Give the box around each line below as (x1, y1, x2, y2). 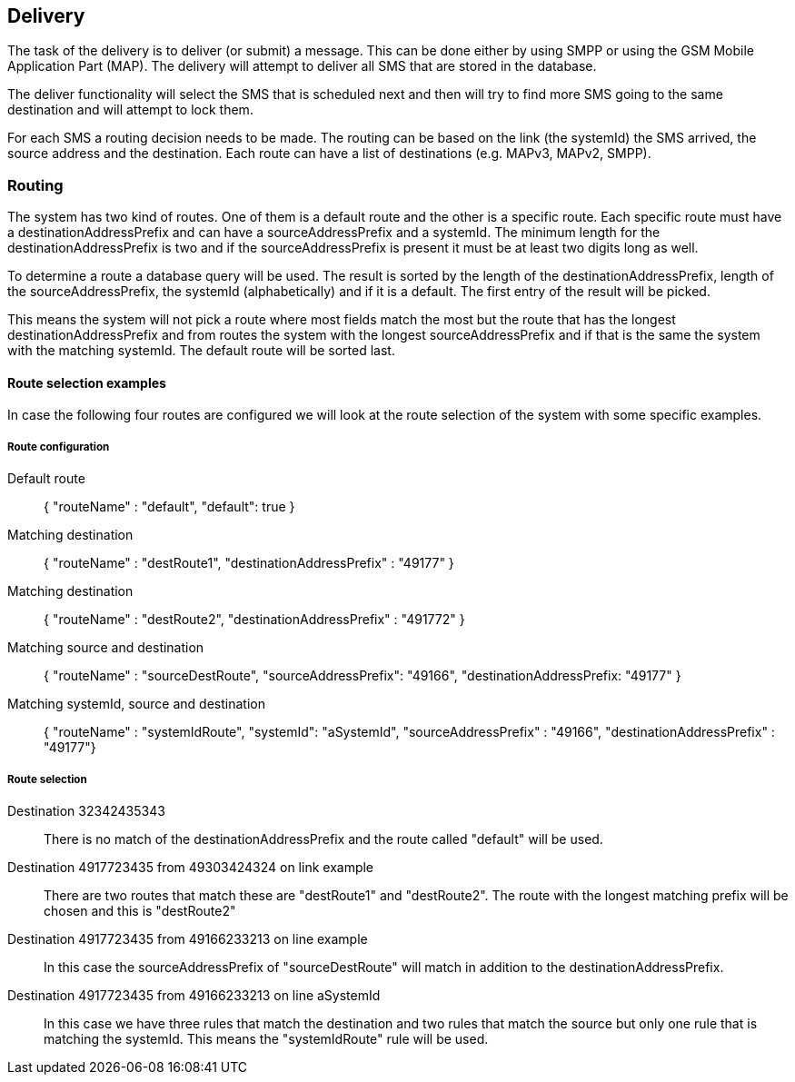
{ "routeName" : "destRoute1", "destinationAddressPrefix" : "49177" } (44, 555, 454, 571)
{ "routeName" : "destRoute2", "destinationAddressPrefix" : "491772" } (44, 611, 465, 628)
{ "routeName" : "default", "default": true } (44, 499, 295, 515)
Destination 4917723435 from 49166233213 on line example (7, 930, 368, 947)
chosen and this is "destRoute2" (44, 902, 236, 918)
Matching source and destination (7, 640, 204, 656)
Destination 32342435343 (7, 802, 165, 819)
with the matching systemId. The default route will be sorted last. (7, 342, 395, 359)
